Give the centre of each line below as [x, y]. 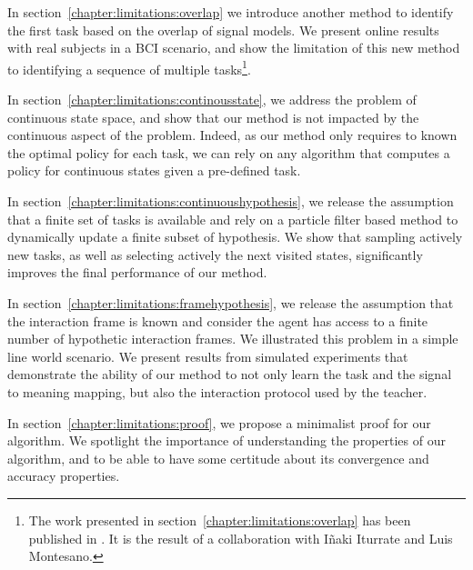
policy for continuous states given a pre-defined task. [154, 170]
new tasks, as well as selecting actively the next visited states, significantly [215, 254]
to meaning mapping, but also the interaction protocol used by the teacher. [217, 391]
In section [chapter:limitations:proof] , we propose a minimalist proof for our [219, 422]
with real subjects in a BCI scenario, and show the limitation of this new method [234, 48]
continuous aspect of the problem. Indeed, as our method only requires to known [232, 135]
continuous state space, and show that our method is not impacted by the [213, 117]
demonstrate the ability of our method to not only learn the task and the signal [230, 374]
